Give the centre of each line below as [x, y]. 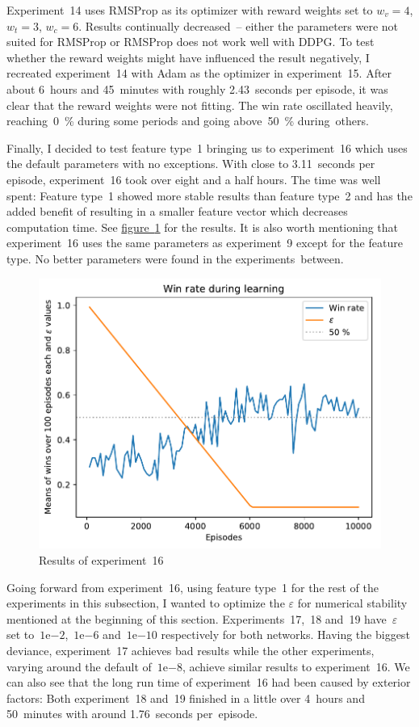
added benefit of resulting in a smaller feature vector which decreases [177, 211]
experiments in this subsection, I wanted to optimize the [146, 603]
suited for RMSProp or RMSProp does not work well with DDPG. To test [191, 42]
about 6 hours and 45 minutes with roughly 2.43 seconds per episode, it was [197, 88]
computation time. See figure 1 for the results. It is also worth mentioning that [203, 227]
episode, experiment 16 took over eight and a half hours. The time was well [194, 179]
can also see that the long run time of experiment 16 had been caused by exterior [209, 682]
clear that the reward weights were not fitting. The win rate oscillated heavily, [200, 105]
